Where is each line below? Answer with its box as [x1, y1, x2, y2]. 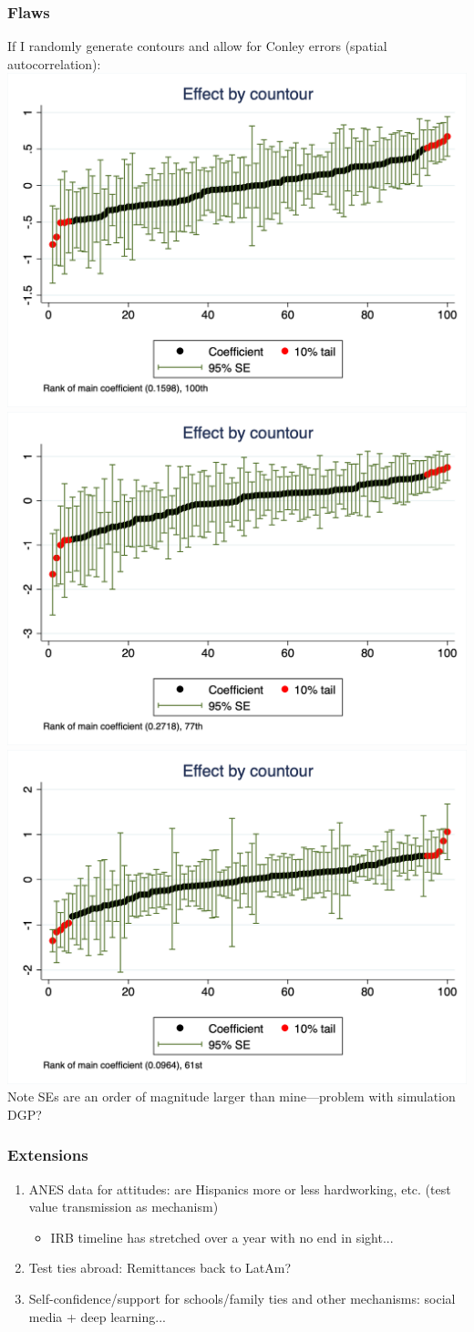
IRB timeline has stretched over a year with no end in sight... [50, 1227, 394, 1246]
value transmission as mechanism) [28, 1197, 219, 1216]
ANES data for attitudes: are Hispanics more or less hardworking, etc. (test [28, 1179, 451, 1198]
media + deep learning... [28, 1306, 166, 1326]
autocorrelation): [7, 54, 101, 73]
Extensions [7, 1143, 88, 1166]
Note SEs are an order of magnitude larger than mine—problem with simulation [7, 1087, 456, 1106]
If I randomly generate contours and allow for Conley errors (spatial [7, 36, 387, 56]
